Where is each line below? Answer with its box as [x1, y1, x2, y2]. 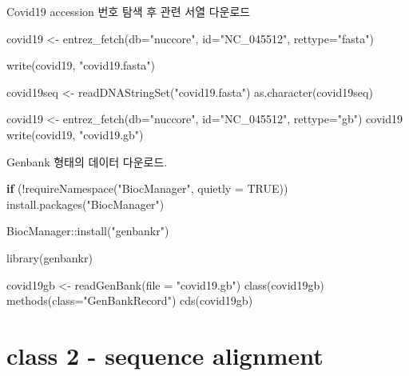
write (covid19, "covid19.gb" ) [6, 126, 144, 142]
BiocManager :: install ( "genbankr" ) [6, 222, 169, 239]
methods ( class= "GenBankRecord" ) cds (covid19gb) [6, 292, 253, 309]
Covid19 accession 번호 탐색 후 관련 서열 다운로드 [6, 3, 251, 19]
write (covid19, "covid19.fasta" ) [6, 57, 156, 74]
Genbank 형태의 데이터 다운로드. [6, 153, 168, 170]
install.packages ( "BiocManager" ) [6, 195, 165, 212]
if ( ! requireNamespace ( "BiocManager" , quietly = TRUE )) [6, 180, 288, 197]
